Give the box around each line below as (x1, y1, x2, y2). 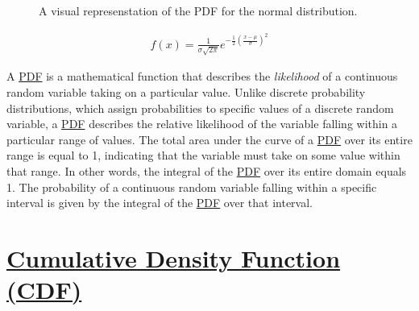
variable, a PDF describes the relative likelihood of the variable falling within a (6, 115, 398, 132)
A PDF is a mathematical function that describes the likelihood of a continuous (6, 68, 398, 85)
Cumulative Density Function (6, 241, 341, 274)
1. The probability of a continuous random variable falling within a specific (6, 178, 377, 195)
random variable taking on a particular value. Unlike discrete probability (6, 83, 366, 100)
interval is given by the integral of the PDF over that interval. (6, 194, 313, 211)
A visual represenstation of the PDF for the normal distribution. (39, 2, 358, 19)
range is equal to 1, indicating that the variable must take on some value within (6, 147, 400, 164)
